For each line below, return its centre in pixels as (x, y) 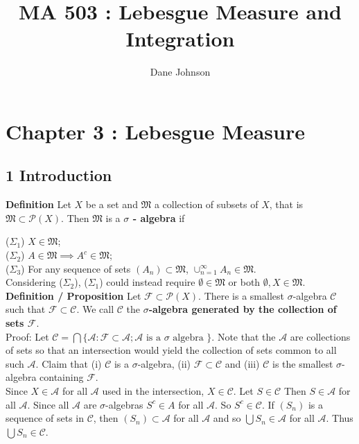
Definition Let (38, 204)
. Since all (48, 404)
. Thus (340, 418)
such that (26, 309)
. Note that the (244, 336)
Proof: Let (27, 336)
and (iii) (242, 363)
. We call (95, 309)
